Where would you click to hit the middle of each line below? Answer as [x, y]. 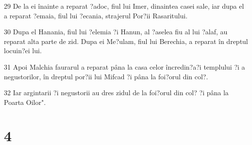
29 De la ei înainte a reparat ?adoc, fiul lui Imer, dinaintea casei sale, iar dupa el [124, 6]
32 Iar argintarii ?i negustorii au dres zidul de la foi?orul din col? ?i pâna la [116, 93]
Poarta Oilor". [25, 102]
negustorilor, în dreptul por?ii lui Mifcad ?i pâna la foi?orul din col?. [106, 76]
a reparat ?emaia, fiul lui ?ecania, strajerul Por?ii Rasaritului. [96, 15]
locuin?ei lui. [23, 51]
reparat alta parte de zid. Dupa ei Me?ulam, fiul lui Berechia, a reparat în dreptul [126, 41]
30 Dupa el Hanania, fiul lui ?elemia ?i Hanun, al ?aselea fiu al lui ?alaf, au [116, 32]
